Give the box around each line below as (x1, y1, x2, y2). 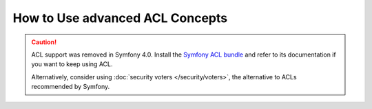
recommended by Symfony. (31, 83, 110, 91)
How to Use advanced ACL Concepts (12, 10, 227, 26)
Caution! (31, 38, 57, 46)
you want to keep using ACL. (31, 60, 113, 68)
